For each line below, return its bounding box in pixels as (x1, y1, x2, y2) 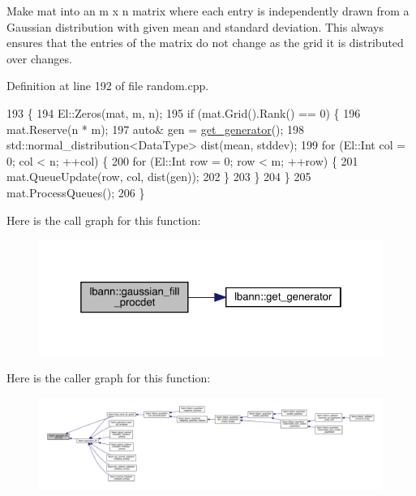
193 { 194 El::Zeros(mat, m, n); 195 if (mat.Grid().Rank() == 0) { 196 (6, 104, 361, 121)
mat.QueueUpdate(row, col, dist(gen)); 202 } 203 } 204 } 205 (6, 168, 311, 185)
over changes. (6, 50, 72, 67)
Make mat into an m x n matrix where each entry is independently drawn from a (6, 2, 410, 19)
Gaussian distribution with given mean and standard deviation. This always (6, 18, 384, 35)
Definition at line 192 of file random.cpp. (6, 77, 209, 94)
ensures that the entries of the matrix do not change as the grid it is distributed (6, 34, 404, 51)
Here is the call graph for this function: (6, 211, 201, 228)
